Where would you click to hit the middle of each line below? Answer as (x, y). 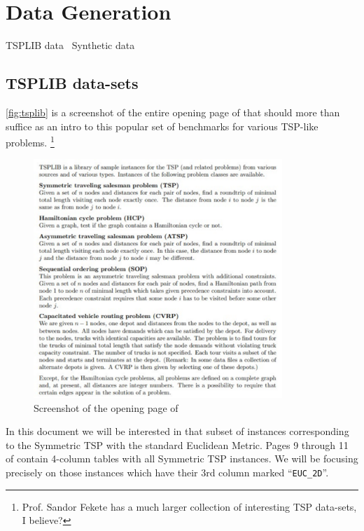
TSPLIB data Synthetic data (70, 45)
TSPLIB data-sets (72, 83)
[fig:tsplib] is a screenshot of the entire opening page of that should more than (173, 112)
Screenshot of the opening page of (106, 407)
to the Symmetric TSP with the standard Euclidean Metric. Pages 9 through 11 (177, 444)
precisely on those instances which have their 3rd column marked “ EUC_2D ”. (167, 472)
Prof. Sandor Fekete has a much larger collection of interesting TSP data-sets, (189, 506)
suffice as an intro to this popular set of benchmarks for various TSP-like (162, 126)
